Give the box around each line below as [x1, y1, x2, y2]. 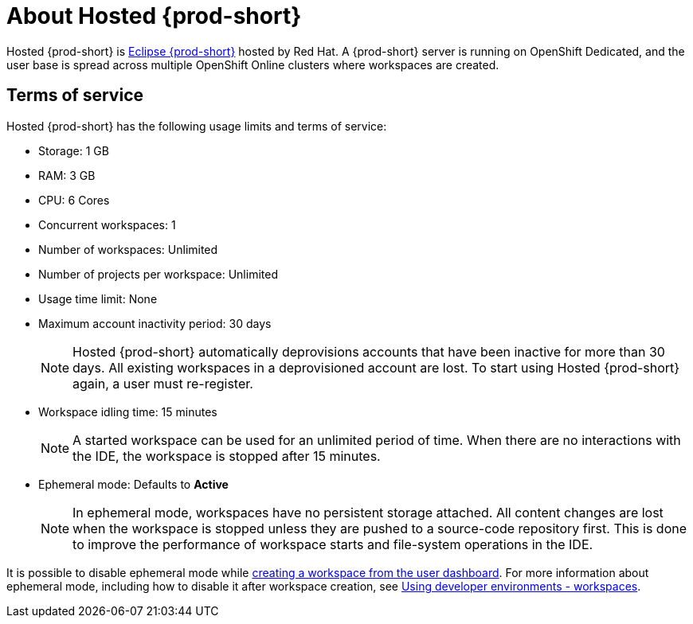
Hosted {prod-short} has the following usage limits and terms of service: [6, 119, 387, 133]
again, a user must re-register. [72, 375, 253, 392]
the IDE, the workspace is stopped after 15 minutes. [72, 447, 381, 464]
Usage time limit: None [38, 291, 158, 306]
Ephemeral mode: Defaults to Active [38, 477, 229, 491]
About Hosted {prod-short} [6, 2, 302, 29]
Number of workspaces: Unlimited [38, 242, 218, 256]
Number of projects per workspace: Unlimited [38, 267, 278, 281]
